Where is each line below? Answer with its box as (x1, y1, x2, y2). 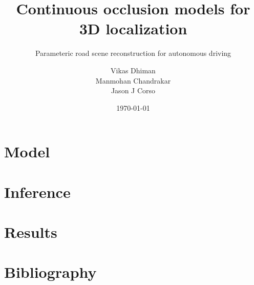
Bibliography (4, 261, 97, 282)
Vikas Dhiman (111, 65, 156, 75)
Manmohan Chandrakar (95, 75, 171, 86)
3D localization (79, 18, 187, 39)
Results (4, 221, 57, 242)
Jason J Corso (111, 85, 156, 96)
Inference (4, 181, 71, 202)
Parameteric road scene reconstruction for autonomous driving (35, 48, 231, 58)
